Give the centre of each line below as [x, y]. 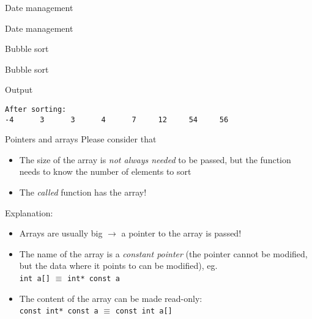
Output [19, 90]
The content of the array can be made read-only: [111, 298]
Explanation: [29, 212]
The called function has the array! [83, 192]
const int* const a [59, 311]
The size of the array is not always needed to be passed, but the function [155, 159]
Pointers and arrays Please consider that [81, 139]
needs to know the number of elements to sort [105, 171]
